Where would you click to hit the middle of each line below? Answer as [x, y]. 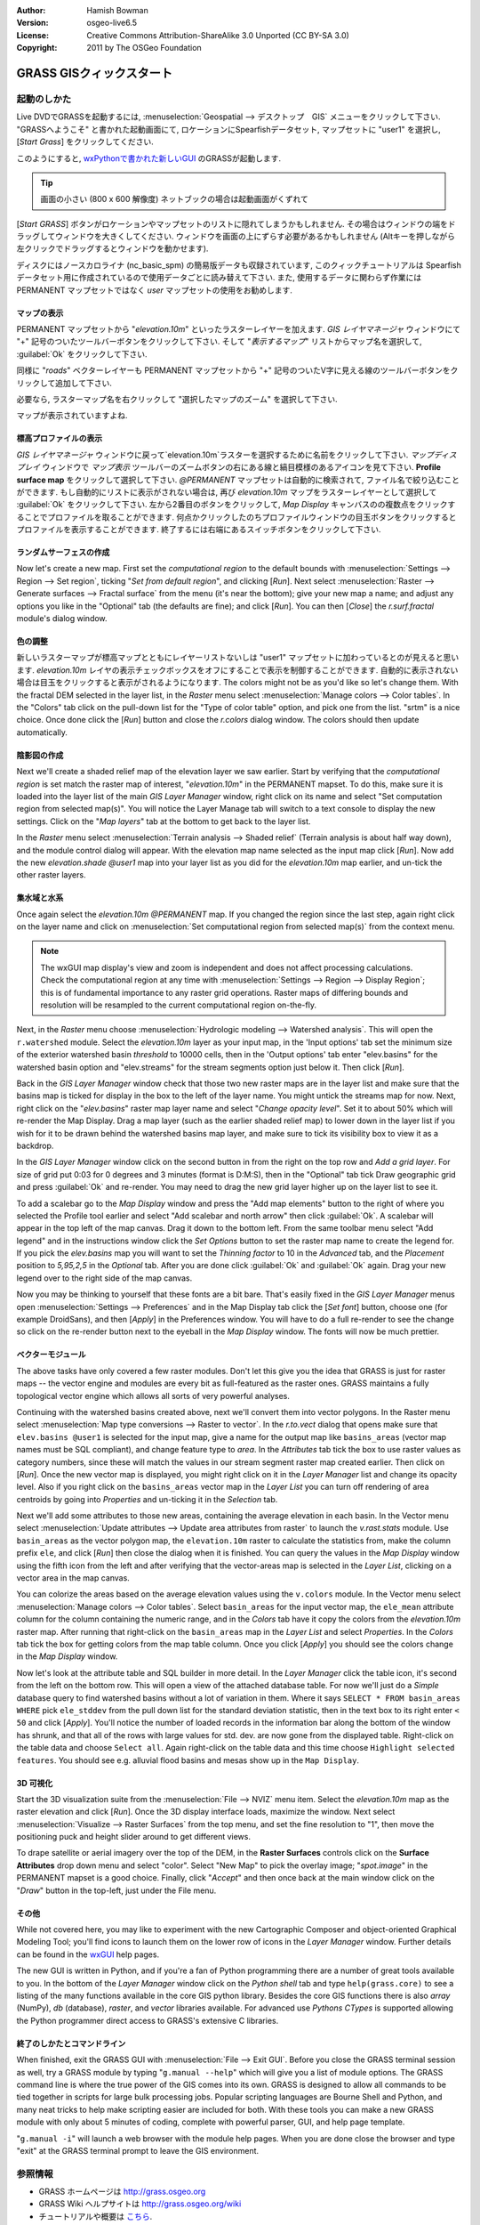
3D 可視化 [35, 1783]
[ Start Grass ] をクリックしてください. [85, 142]
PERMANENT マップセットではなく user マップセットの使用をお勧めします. [155, 290]
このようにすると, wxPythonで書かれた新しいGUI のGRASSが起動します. [149, 158]
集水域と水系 [40, 898]
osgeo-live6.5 [112, 23]
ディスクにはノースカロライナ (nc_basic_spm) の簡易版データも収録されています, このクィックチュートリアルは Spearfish [239, 265]
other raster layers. [51, 875]
